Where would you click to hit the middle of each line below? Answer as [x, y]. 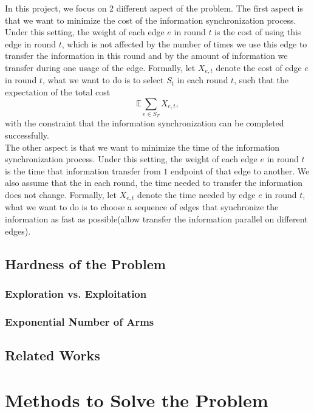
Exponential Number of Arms [80, 321]
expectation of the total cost [58, 92]
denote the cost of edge [259, 67]
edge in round [31, 43]
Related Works [53, 355]
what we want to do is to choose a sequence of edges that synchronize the [142, 207]
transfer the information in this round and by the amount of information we [146, 56]
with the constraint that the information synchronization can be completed [145, 123]
